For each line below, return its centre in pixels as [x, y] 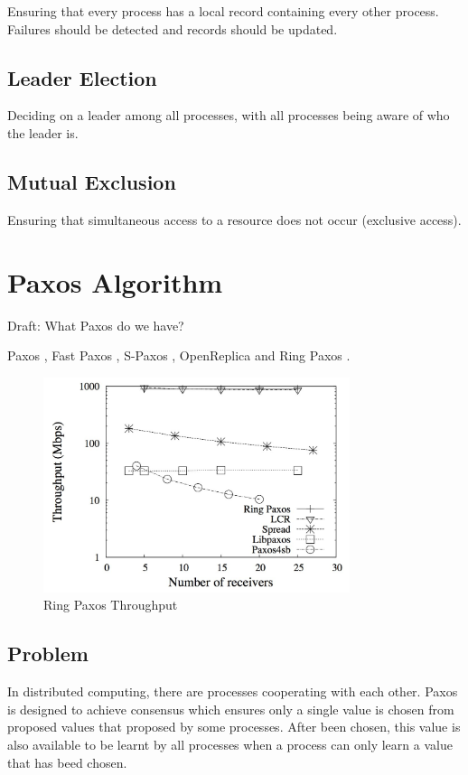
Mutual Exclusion [92, 181]
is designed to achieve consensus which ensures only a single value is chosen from [231, 709]
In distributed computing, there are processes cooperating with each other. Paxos [233, 691]
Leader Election [82, 77]
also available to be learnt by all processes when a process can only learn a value [230, 745]
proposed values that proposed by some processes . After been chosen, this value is [234, 727]
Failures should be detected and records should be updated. [173, 28]
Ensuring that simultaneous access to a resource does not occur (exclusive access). [234, 219]
